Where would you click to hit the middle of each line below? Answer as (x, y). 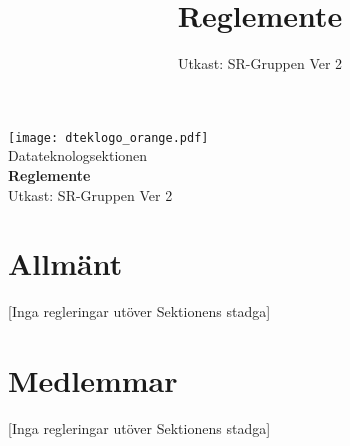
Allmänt (65, 263)
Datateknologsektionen (78, 155)
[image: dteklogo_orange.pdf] (108, 137)
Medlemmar (93, 380)
